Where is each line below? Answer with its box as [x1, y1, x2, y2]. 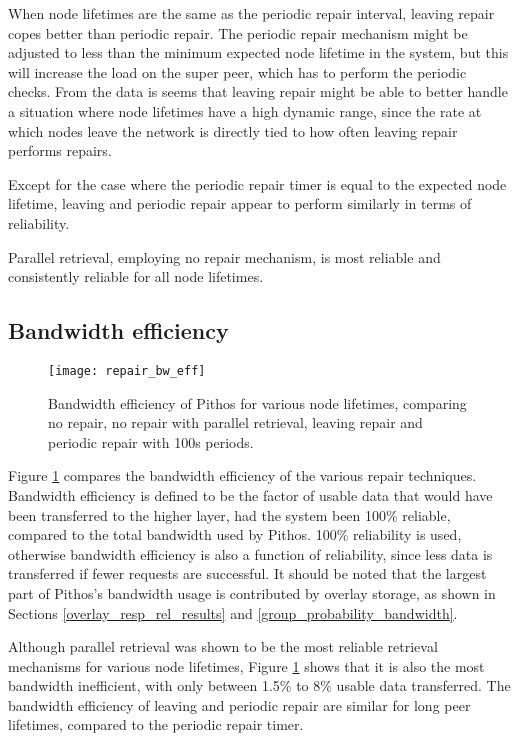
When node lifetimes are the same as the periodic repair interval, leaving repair [8, 3, 495, 23]
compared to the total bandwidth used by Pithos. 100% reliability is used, [8, 524, 462, 545]
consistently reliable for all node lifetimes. [8, 266, 264, 287]
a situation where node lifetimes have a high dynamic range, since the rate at [8, 100, 482, 121]
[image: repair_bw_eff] [48, 363, 206, 378]
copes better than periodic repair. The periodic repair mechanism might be [8, 22, 468, 43]
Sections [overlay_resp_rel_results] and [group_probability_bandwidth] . [8, 602, 458, 623]
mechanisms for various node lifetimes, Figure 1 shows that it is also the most [8, 655, 485, 676]
